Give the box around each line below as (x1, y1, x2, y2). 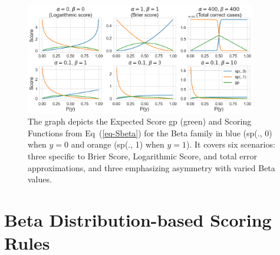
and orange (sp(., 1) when (71, 138, 164, 151)
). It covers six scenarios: (186, 138, 275, 151)
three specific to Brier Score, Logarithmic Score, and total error (28, 150, 257, 162)
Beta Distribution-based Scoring (4, 208, 272, 232)
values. (28, 173, 52, 185)
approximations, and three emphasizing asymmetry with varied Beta (28, 161, 275, 174)
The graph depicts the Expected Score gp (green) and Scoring (28, 115, 252, 127)
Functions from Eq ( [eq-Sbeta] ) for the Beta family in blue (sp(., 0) (28, 126, 272, 139)
